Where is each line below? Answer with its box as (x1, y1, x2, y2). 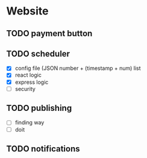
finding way (14, 119, 45, 126)
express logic (14, 78, 49, 86)
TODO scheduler (6, 48, 70, 58)
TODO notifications (6, 144, 80, 154)
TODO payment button (6, 28, 93, 39)
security (14, 85, 36, 92)
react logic (14, 71, 42, 79)
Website (6, 4, 49, 18)
